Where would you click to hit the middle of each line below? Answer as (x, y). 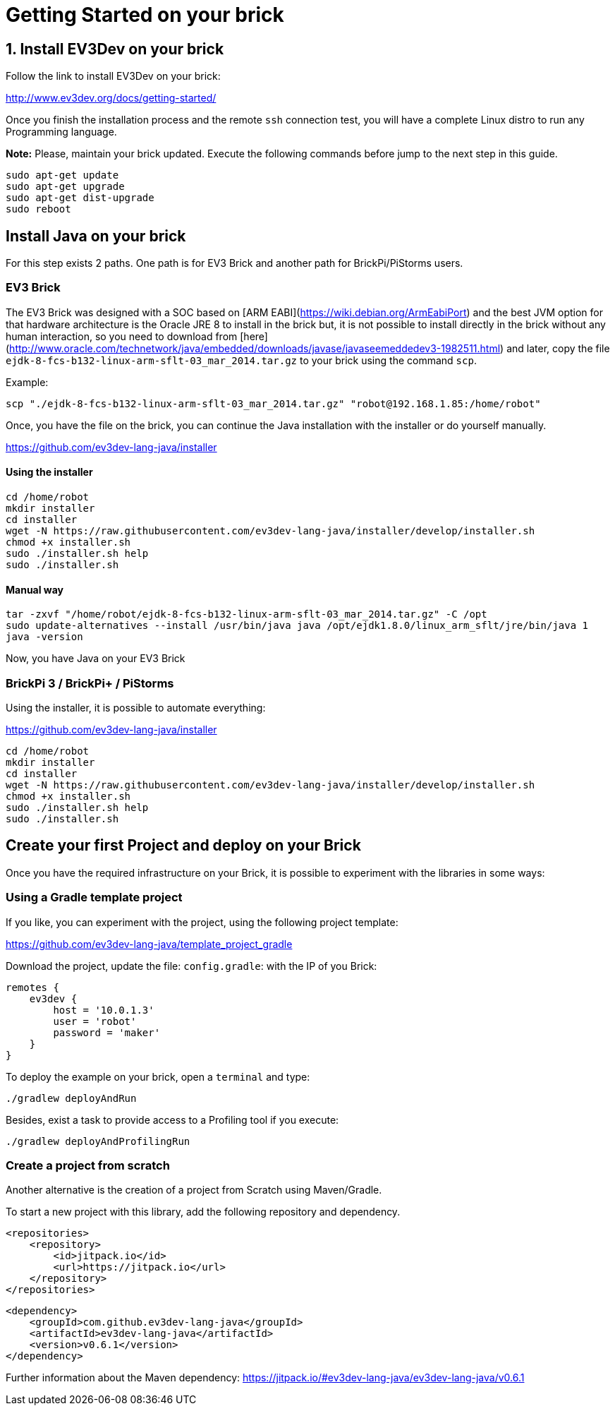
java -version (44, 637)
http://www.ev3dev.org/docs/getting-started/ (111, 98)
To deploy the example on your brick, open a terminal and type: (158, 1076)
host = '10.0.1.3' (104, 1010)
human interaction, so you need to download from (122, 336)
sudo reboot (38, 209)
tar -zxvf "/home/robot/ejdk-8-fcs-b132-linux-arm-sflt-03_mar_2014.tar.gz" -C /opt (246, 614)
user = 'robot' (95, 1021)
